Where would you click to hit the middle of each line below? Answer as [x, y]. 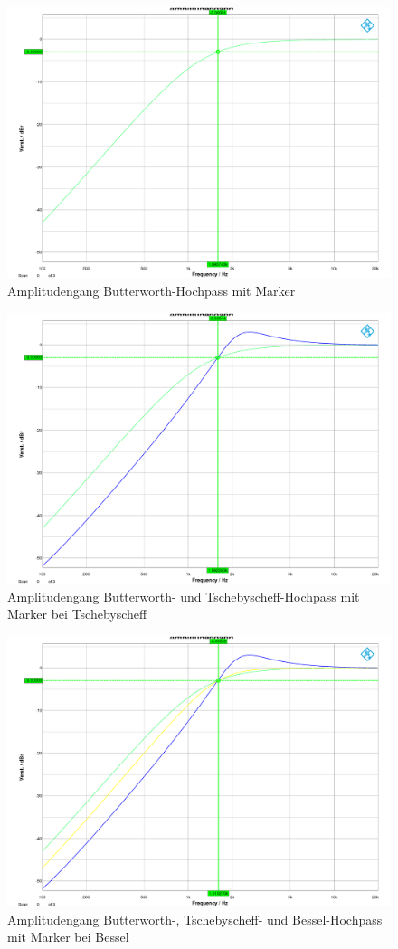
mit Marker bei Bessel [68, 937]
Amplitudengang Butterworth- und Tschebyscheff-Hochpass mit [184, 596]
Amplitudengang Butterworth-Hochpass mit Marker [152, 290]
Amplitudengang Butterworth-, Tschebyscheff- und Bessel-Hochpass [195, 919]
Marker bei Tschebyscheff [77, 614]
